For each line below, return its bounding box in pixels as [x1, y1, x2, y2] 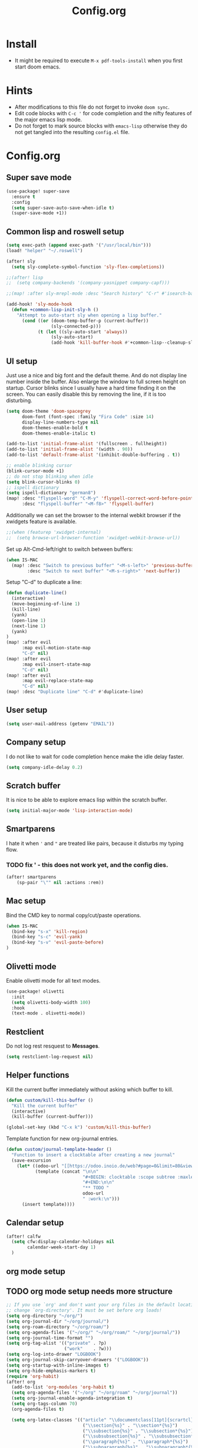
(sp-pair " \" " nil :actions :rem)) [16, 880, 104, 886]
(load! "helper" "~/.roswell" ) [6, 247, 83, 253]
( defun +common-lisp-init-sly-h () [11, 307, 99, 313]
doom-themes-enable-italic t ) [21, 430, 96, 436]
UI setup [6, 356, 38, 366]
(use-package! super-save [6, 188, 70, 194]
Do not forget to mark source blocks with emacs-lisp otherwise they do [14, 122, 187, 129]
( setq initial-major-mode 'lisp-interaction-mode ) [6, 808, 133, 814]
